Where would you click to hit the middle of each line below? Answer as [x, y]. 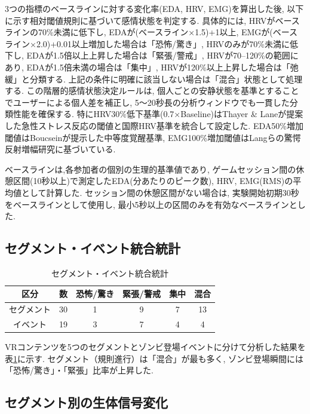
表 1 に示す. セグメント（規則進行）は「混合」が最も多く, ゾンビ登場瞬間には [154, 358]
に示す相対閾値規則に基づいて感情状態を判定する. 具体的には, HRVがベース [152, 20]
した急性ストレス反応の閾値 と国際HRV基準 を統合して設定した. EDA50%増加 [154, 125]
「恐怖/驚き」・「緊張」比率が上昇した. [79, 370]
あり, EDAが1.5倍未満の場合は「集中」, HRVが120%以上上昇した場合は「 [148, 67]
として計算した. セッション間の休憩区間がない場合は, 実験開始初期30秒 [160, 192]
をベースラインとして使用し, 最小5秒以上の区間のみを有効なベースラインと [151, 204]
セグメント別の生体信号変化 [86, 402]
